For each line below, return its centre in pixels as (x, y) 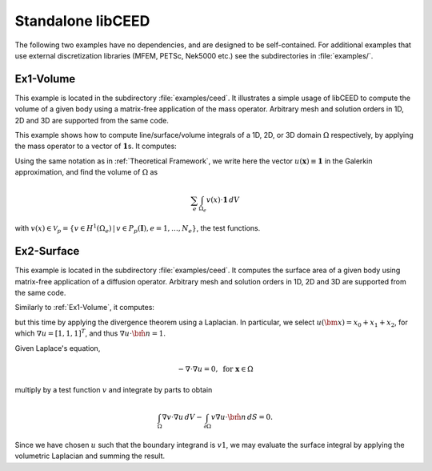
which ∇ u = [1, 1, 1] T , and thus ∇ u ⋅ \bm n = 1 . (90, 333)
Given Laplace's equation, (58, 348)
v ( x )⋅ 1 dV (223, 200)
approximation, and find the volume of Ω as (86, 172)
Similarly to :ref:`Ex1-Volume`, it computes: (85, 308)
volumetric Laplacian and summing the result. (90, 456)
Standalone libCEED (82, 21)
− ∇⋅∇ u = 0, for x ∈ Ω (216, 369)
